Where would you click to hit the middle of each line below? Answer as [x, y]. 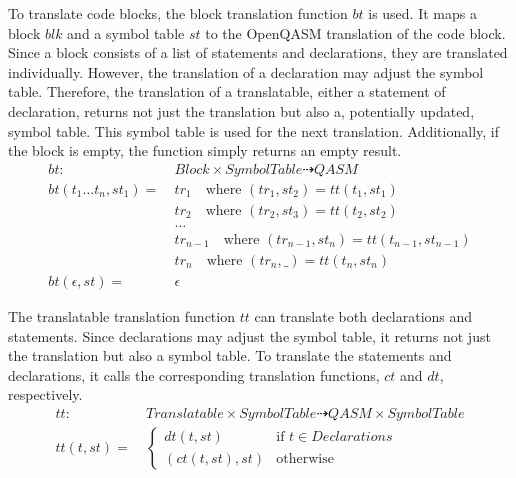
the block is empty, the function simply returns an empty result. [205, 150]
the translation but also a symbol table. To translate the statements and [230, 355]
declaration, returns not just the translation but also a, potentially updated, [241, 110]
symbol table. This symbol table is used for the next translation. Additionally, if [253, 130]
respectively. [45, 394]
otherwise [305, 458]
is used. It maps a [422, 13]
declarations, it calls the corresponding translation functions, [194, 374]
